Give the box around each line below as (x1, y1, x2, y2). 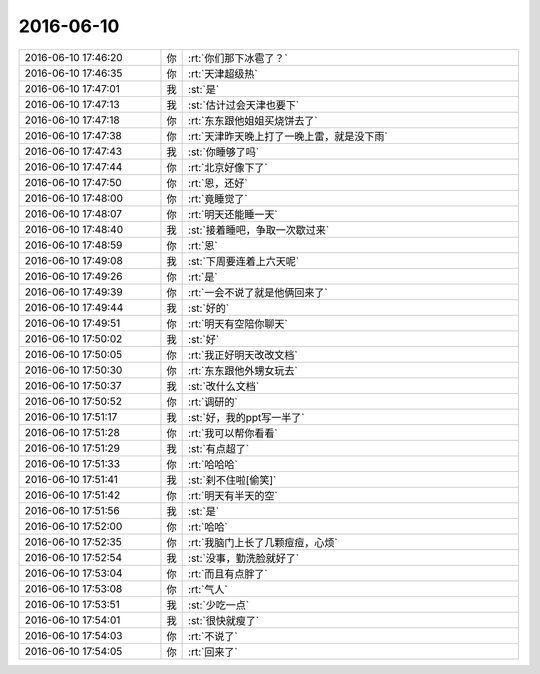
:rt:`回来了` (188, 645, 239, 659)
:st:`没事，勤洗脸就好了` (188, 551, 300, 565)
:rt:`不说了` (188, 629, 239, 643)
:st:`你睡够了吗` (188, 145, 260, 159)
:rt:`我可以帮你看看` (188, 426, 279, 440)
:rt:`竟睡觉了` (188, 191, 249, 205)
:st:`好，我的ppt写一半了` (188, 410, 305, 424)
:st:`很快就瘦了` (188, 613, 260, 627)
